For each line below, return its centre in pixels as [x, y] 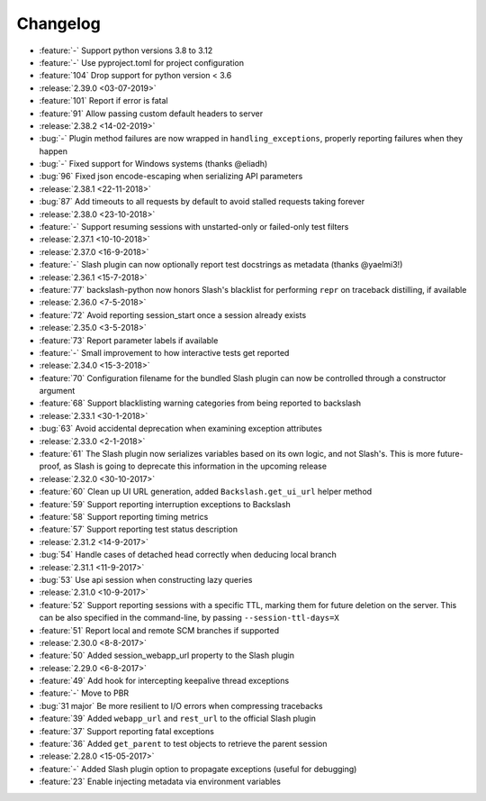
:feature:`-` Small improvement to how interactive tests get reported [164, 352]
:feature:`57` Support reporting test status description [139, 529]
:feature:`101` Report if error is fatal [103, 101]
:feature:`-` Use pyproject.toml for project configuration [142, 62]
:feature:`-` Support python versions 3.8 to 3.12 [126, 50]
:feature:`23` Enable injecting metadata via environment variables [160, 782]
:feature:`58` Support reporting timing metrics [124, 517]
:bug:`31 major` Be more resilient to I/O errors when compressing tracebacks [181, 705]
